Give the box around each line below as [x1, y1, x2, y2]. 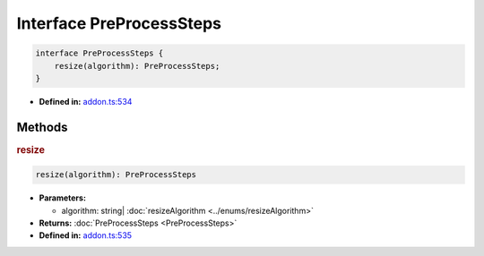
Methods [16, 119, 68, 134]
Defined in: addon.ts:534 [39, 96, 133, 107]
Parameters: [39, 192, 87, 203]
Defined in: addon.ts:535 [39, 230, 133, 241]
